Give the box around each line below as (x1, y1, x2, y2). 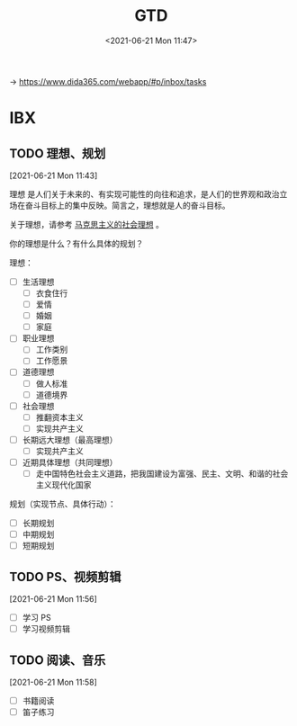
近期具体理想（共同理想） (22, 456, 118, 468)
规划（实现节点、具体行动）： (9, 498, 116, 509)
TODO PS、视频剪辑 (9, 569, 121, 585)
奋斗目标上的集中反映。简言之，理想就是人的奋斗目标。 (24, 200, 230, 211)
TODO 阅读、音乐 (9, 652, 106, 668)
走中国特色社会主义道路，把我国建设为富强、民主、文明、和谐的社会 (35, 469, 289, 479)
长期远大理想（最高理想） (22, 434, 118, 445)
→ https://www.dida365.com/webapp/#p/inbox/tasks (9, 76, 207, 86)
